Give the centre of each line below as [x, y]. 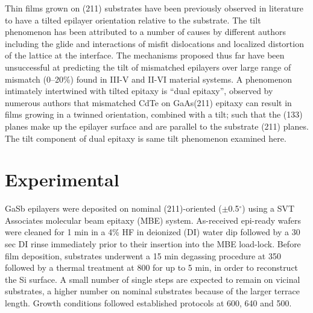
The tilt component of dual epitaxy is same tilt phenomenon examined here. [146, 138]
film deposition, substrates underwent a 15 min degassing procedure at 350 [143, 255]
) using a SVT [268, 208]
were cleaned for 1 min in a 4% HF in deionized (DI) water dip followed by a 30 [153, 232]
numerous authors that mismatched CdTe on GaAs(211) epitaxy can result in [148, 102]
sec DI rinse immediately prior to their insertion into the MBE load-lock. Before [153, 244]
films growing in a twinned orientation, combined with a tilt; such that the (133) [154, 114]
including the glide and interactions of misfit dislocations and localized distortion [154, 43]
